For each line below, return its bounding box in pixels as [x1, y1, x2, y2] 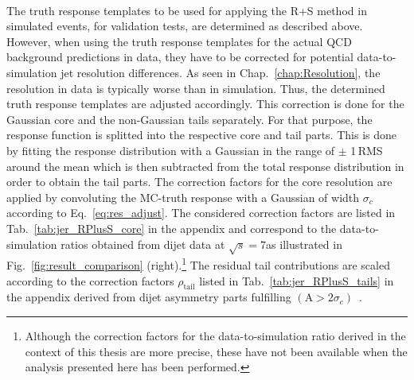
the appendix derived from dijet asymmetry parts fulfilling [6, 289, 291, 305]
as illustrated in [266, 235, 342, 252]
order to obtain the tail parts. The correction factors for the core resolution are [6, 173, 393, 190]
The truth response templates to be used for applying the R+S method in [6, 2, 367, 18]
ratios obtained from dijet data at [61, 235, 225, 252]
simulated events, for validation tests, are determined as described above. [6, 17, 363, 34]
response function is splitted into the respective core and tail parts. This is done [6, 126, 396, 143]
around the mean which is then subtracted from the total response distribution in [6, 157, 404, 174]
